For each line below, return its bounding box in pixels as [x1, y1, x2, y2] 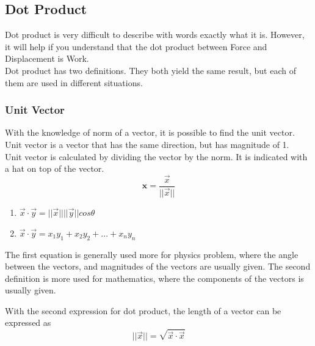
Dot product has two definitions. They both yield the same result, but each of [5, 64, 296, 76]
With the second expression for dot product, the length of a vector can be [5, 304, 281, 317]
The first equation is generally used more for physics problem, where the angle [5, 248, 299, 260]
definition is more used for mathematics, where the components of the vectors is [5, 271, 304, 284]
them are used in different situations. [5, 76, 143, 89]
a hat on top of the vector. [5, 162, 104, 175]
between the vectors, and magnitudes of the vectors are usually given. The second [5, 260, 311, 273]
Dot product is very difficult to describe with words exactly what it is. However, [5, 28, 305, 41]
